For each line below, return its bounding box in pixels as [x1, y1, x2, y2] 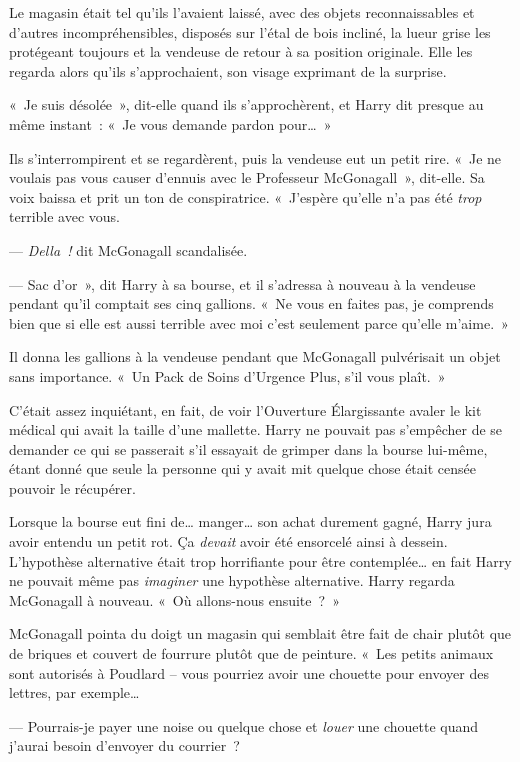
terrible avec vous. [9, 206, 120, 227]
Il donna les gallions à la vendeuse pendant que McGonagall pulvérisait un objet [9, 346, 501, 367]
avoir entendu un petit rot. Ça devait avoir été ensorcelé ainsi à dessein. [9, 531, 448, 552]
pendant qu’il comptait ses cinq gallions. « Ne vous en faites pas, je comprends [9, 293, 494, 314]
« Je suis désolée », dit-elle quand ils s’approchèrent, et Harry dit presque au [9, 94, 484, 115]
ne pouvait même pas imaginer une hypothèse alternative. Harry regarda [9, 570, 455, 591]
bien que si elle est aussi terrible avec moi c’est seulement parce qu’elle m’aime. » [9, 312, 509, 333]
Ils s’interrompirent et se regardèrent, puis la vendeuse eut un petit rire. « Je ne [9, 147, 502, 168]
